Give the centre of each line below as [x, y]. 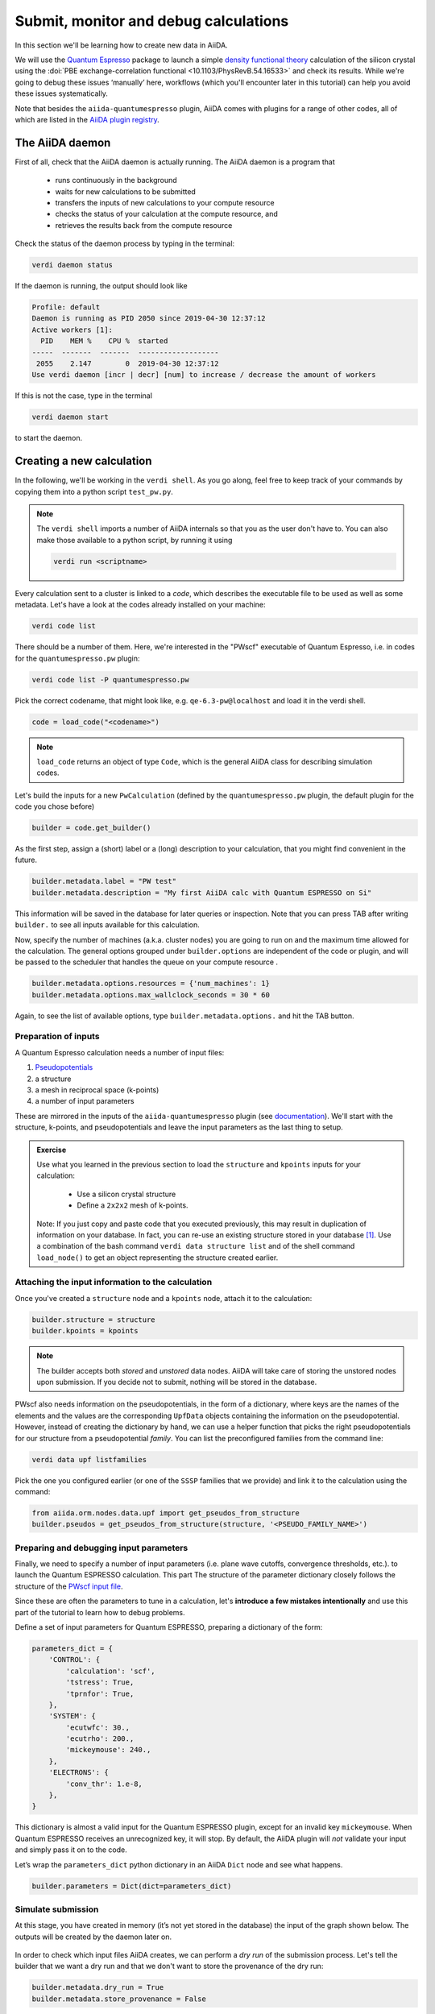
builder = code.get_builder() [91, 828]
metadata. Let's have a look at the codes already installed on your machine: [140, 605]
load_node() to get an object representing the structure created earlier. [157, 1258]
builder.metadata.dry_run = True [98, 1987]
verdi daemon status [72, 265]
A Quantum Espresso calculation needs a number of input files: [120, 1052]
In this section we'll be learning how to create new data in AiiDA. [122, 45]
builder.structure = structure [94, 1320]
